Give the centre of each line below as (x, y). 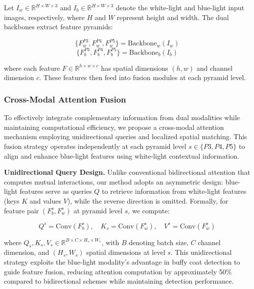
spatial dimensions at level (126, 252)
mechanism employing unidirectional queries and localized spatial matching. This (126, 136)
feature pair (22, 210)
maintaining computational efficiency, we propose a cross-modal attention (114, 127)
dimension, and (27, 252)
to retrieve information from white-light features (174, 191)
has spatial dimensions (135, 68)
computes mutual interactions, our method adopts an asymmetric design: (114, 181)
